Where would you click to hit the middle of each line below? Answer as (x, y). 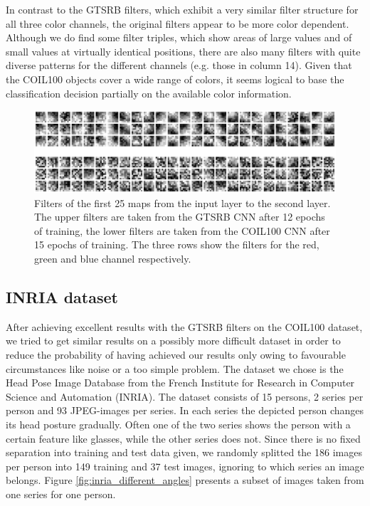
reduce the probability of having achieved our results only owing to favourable (176, 355)
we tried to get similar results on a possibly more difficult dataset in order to (173, 341)
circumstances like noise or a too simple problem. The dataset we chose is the (175, 368)
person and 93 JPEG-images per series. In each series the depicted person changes (185, 410)
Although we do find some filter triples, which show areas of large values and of (179, 37)
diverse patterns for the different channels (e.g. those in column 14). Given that (179, 65)
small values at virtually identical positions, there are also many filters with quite (183, 51)
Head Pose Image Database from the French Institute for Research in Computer (180, 383)
